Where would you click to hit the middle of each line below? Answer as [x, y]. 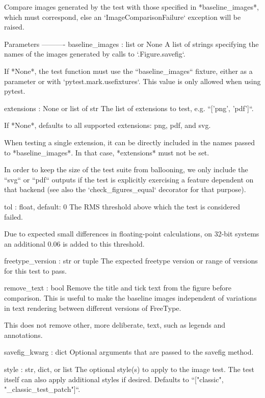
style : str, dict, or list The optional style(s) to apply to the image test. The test [129, 369]
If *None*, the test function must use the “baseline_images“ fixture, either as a [128, 71]
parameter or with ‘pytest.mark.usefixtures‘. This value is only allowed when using [132, 81]
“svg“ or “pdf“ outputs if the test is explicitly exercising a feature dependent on [129, 179]
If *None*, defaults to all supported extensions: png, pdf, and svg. [108, 125]
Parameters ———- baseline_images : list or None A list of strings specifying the [131, 44]
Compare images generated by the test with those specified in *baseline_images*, [131, 7]
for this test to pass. [35, 270]
